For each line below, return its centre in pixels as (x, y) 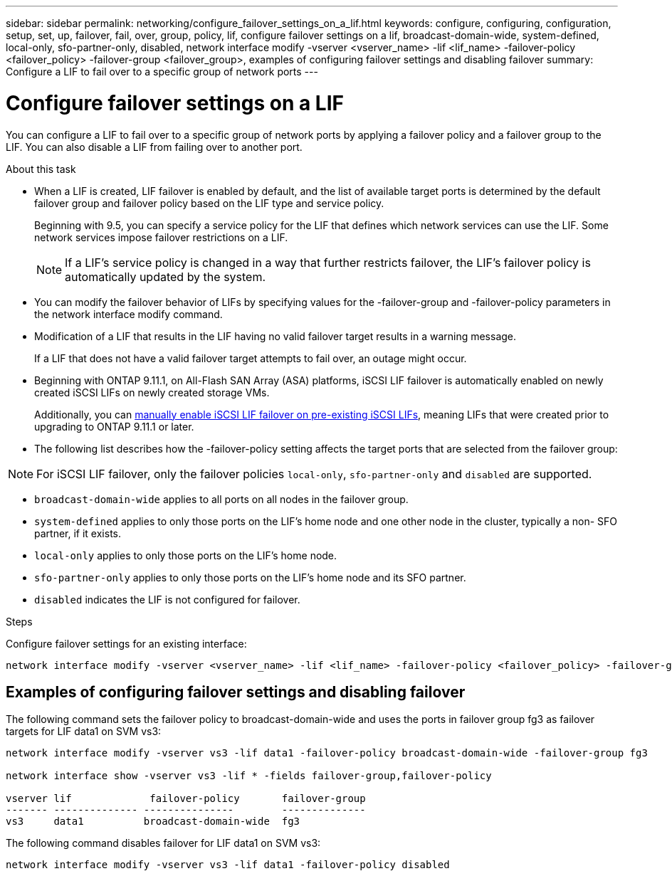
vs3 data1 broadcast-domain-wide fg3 (153, 822)
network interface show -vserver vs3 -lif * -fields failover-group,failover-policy (249, 776)
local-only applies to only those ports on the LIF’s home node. (186, 555)
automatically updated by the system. (166, 276)
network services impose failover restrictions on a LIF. (161, 237)
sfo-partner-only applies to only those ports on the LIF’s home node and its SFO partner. (250, 577)
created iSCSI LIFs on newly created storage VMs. (152, 392)
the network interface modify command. (128, 314)
